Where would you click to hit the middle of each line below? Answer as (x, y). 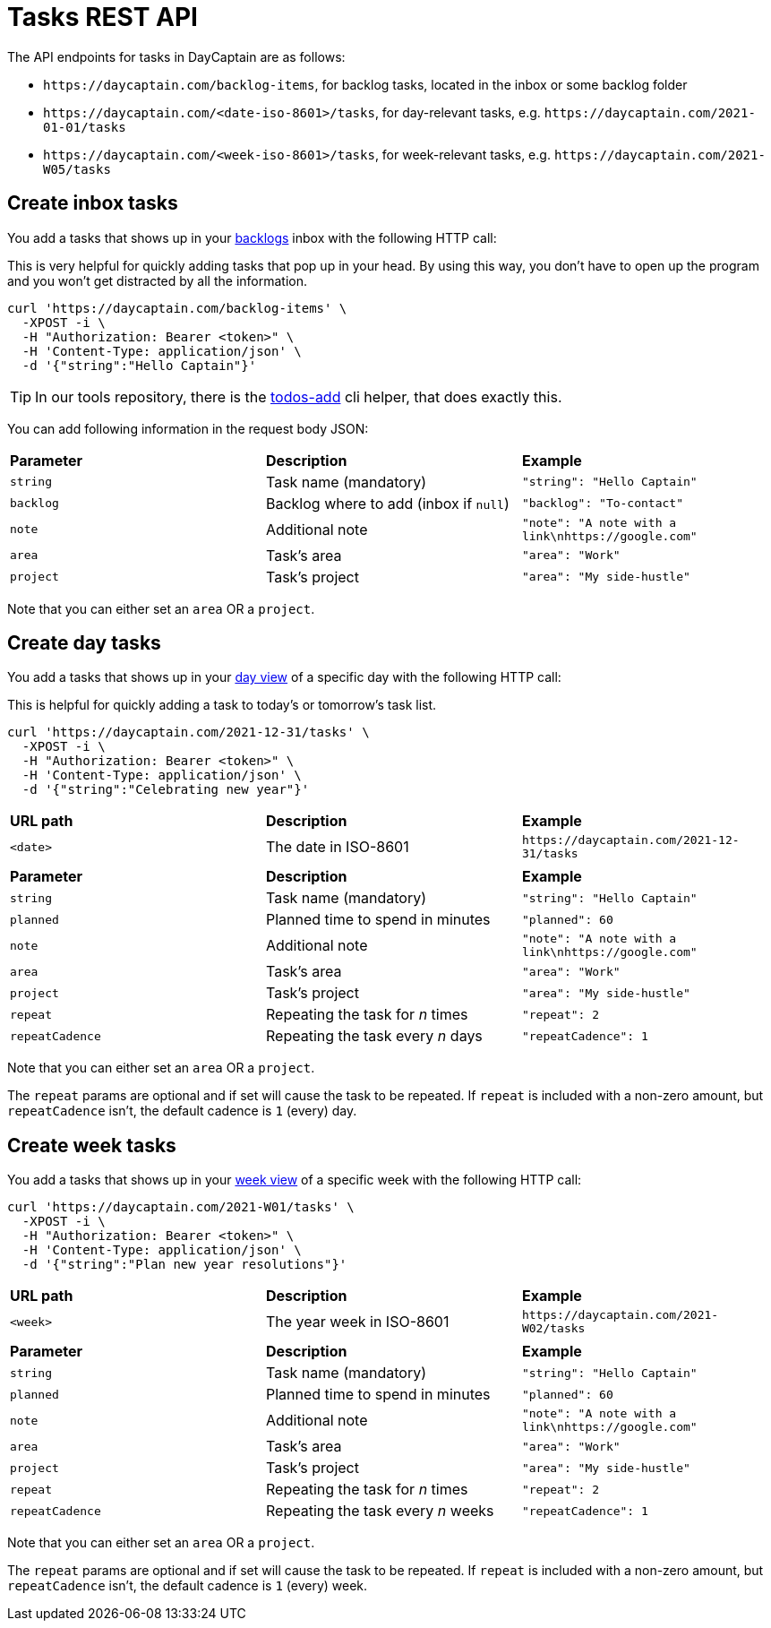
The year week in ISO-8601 (357, 1322)
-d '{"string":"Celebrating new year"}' (166, 790)
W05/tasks (77, 169)
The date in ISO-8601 (337, 847)
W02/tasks (553, 1329)
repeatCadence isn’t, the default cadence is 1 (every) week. (188, 1586)
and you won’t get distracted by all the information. (158, 280)
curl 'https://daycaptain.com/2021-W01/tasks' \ (181, 1207)
